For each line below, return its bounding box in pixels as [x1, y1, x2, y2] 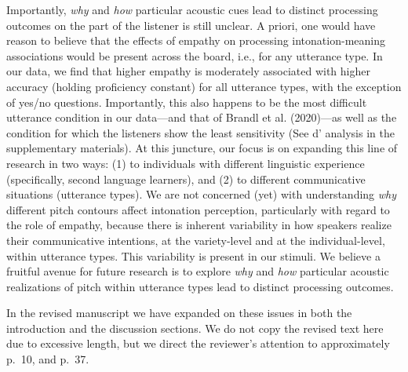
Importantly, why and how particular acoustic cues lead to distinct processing [6, 2, 378, 17]
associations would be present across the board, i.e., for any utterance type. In [6, 47, 383, 64]
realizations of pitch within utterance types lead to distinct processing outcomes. [6, 278, 394, 294]
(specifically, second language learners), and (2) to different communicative [6, 170, 366, 187]
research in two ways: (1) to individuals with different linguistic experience [6, 155, 365, 171]
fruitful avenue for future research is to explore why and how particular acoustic [6, 263, 389, 279]
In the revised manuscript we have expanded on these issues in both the [6, 305, 352, 321]
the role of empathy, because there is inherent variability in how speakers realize [6, 217, 392, 233]
